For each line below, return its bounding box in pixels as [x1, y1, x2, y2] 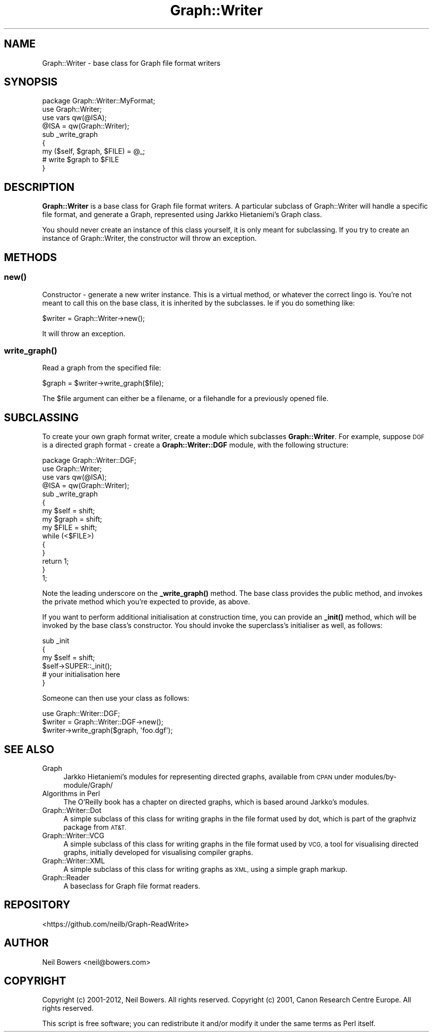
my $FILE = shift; [42, 523, 97, 532]
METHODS [4, 251, 57, 264]
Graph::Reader [42, 873, 89, 882]
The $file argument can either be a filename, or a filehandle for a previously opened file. [42, 394, 329, 403]
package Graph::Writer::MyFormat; [42, 96, 155, 105]
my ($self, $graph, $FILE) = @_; [42, 147, 145, 156]
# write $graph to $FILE [42, 155, 119, 164]
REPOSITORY [4, 899, 71, 911]
